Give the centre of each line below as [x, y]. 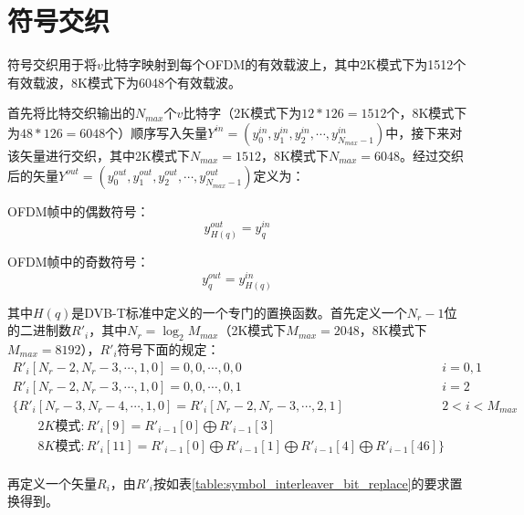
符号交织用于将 [52, 64]
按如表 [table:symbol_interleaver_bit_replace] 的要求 [301, 483]
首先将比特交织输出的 [71, 113]
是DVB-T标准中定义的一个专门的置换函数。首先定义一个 [239, 312]
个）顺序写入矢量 [157, 132]
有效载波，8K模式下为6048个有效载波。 [124, 82]
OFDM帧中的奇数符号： [79, 262]
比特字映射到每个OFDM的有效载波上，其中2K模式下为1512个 [284, 64]
